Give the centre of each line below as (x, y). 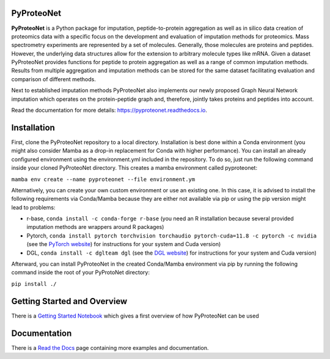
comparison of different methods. (53, 79)
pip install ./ (34, 284)
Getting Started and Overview (69, 301)
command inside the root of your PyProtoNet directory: (80, 272)
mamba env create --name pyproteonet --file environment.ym (103, 179)
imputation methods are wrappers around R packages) (95, 227)
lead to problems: (33, 207)
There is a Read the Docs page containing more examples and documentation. (110, 347)
